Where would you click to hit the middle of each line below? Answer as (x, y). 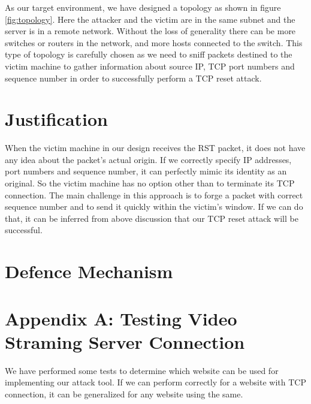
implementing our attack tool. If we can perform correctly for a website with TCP (155, 382)
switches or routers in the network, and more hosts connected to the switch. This (154, 42)
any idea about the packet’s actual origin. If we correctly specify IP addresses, (148, 159)
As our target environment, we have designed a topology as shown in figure (143, 7)
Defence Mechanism (89, 271)
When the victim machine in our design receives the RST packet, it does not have (155, 148)
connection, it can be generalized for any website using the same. (124, 394)
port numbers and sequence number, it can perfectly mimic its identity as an (146, 171)
